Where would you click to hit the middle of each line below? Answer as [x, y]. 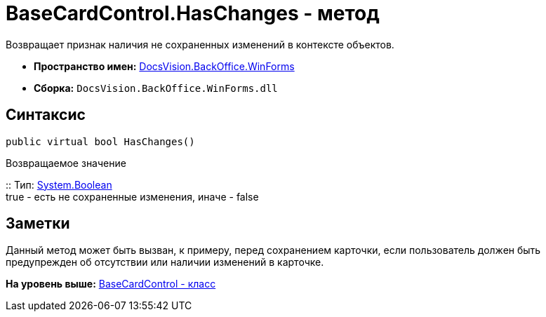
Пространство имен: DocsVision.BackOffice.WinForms [164, 66]
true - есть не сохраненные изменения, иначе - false [132, 196]
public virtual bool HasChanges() [100, 141]
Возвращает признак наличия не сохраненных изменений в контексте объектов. [200, 44]
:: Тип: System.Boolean [59, 184]
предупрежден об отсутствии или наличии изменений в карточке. [165, 262]
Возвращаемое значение [66, 163]
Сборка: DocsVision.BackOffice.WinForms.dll [156, 88]
